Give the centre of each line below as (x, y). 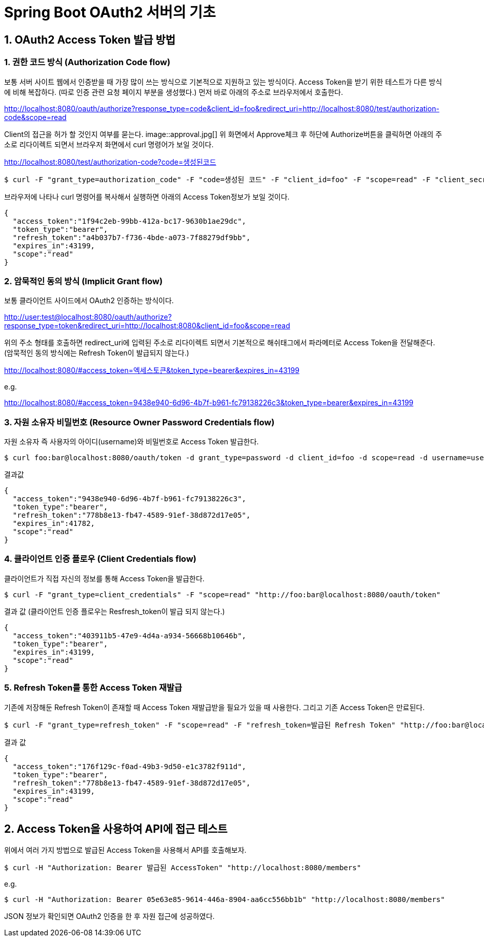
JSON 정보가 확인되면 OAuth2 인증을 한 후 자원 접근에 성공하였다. (109, 916)
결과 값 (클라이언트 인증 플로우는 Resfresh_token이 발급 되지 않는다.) (115, 611)
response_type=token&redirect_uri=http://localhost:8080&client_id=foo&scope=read (147, 326)
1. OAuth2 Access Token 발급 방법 (90, 40)
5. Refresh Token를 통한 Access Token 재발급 (93, 688)
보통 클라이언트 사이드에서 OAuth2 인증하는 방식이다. (89, 301)
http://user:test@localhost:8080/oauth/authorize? (88, 317)
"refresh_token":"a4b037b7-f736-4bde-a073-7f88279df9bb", (132, 237)
